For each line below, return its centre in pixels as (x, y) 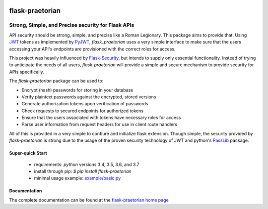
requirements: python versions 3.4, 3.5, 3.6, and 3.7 (87, 164)
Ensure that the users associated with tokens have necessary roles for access (101, 118)
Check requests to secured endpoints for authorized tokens (83, 111)
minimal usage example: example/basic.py (77, 178)
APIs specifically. (27, 72)
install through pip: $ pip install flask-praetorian (83, 171)
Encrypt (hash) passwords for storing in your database (77, 90)
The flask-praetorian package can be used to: (56, 81)
